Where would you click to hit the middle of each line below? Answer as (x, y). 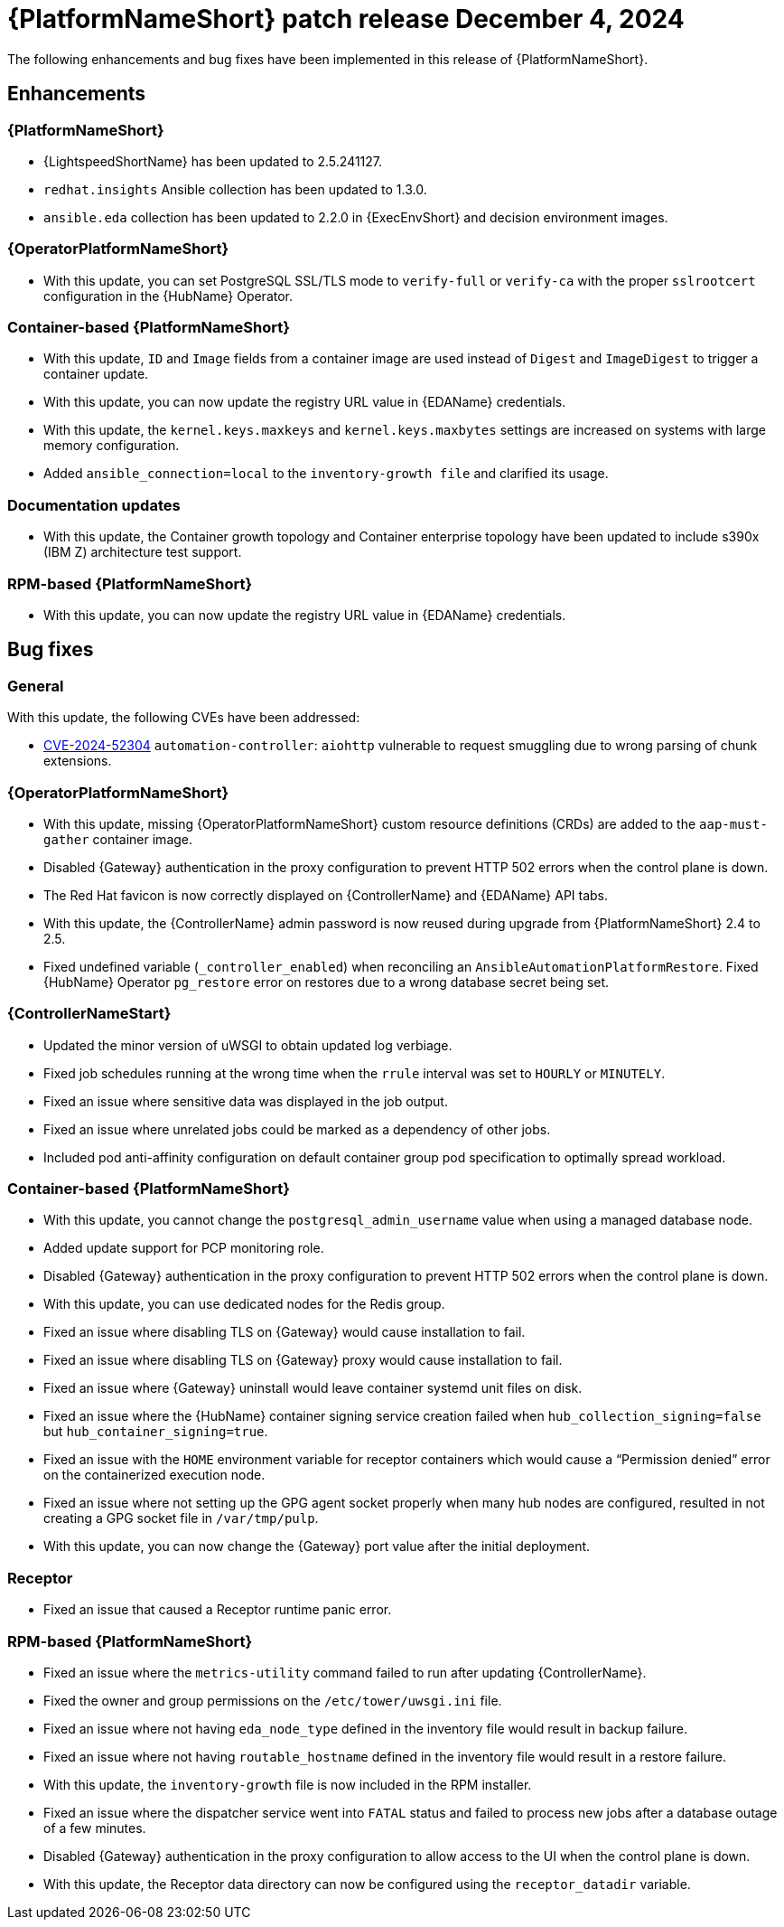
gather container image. (118, 839)
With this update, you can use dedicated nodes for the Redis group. (244, 1304)
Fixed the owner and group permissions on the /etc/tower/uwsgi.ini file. (273, 1700)
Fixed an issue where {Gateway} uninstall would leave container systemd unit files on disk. (313, 1388)
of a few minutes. (95, 1828)
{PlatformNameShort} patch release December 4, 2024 (346, 19)
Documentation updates (94, 505)
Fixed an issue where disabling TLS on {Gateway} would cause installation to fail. (285, 1332)
